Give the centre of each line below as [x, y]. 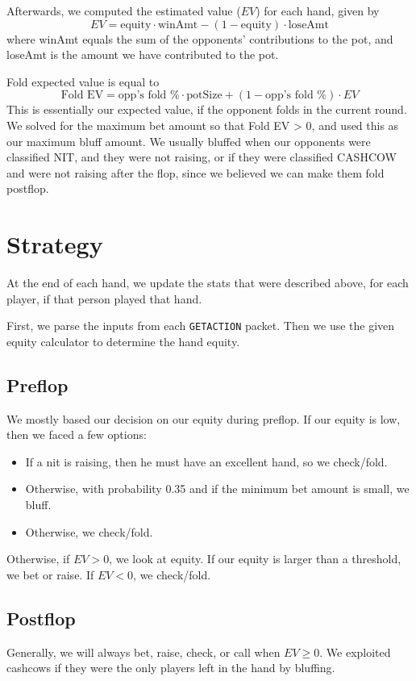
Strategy [55, 244]
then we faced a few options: [77, 435]
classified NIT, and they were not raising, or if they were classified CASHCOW [202, 157]
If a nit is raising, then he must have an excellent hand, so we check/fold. [206, 461]
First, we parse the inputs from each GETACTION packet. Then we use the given [201, 326]
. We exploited [355, 652]
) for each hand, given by [318, 10]
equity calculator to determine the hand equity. [123, 341]
